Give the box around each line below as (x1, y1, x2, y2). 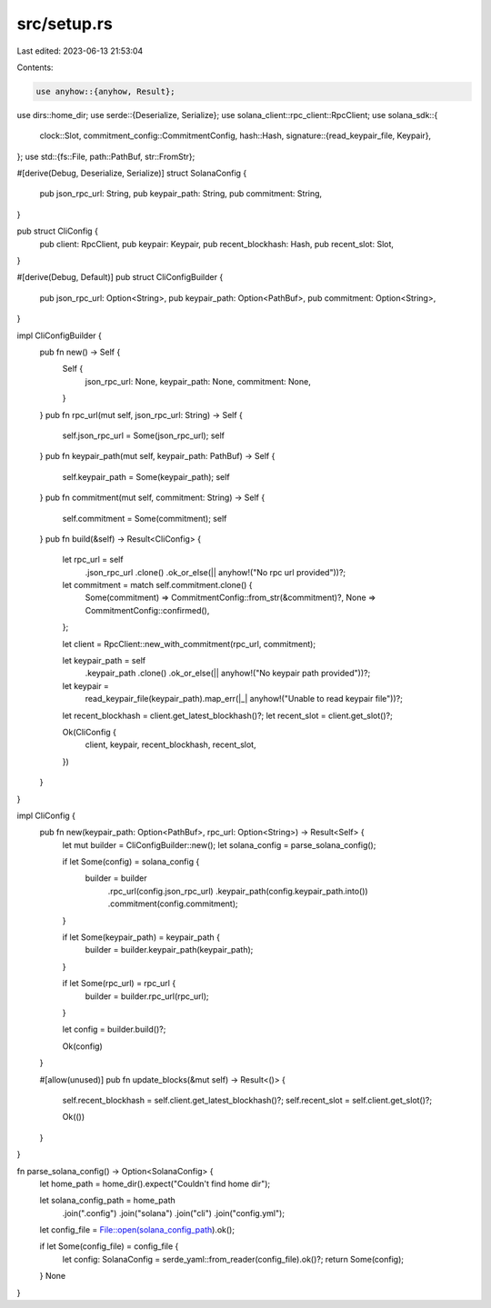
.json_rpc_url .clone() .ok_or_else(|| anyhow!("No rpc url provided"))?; (85, 566, 346, 577)
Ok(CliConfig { (62, 726, 117, 737)
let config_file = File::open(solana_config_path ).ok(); (39, 1224, 235, 1235)
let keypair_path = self (62, 655, 145, 666)
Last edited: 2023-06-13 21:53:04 (16, 45, 144, 56)
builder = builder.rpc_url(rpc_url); (85, 991, 209, 1002)
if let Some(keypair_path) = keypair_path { (62, 932, 220, 943)
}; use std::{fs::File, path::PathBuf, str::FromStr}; (16, 151, 195, 162)
